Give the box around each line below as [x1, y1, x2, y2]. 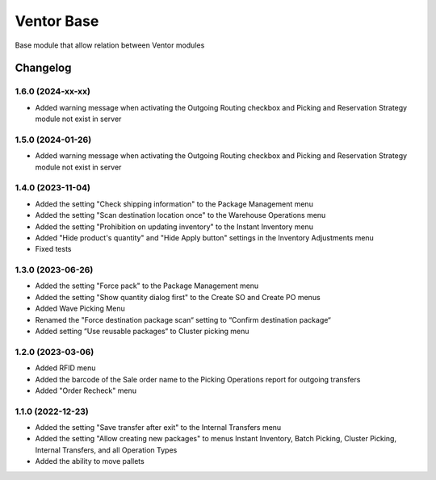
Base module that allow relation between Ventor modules [15, 40, 205, 50]
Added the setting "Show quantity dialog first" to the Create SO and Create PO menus [35, 292, 321, 302]
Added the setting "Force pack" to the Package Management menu [35, 281, 259, 290]
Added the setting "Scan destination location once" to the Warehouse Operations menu [35, 211, 326, 220]
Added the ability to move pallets [35, 457, 145, 466]
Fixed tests [35, 244, 72, 254]
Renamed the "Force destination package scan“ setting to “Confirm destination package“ [35, 315, 331, 324]
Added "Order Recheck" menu [35, 386, 137, 395]
